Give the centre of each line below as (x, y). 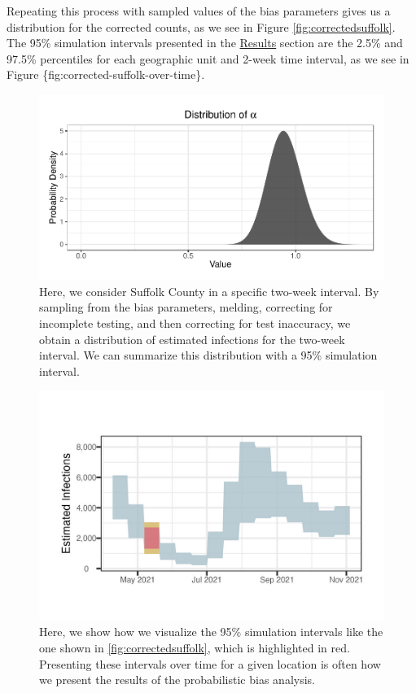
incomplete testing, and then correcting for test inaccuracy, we (195, 323)
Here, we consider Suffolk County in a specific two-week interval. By (209, 291)
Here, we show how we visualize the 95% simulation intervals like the (211, 632)
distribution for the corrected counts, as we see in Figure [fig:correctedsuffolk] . (201, 26)
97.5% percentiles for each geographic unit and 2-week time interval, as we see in (208, 58)
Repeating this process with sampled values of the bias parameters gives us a (199, 11)
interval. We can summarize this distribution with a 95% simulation (208, 355)
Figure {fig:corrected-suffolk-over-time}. (106, 74)
